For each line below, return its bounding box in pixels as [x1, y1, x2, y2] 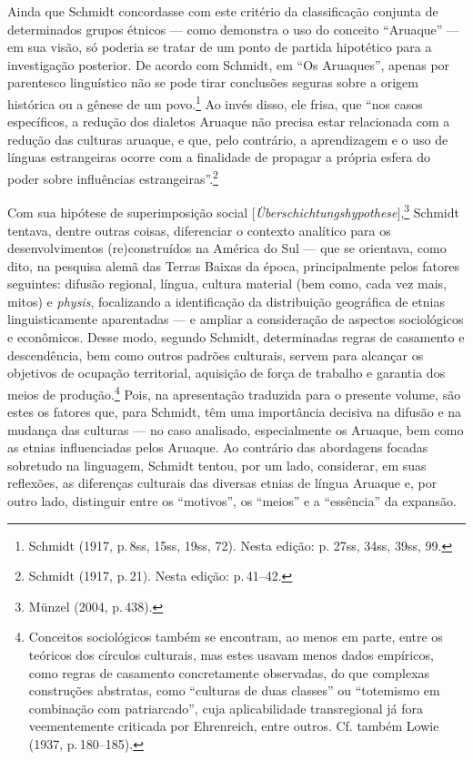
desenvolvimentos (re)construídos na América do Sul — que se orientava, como [7, 238, 447, 258]
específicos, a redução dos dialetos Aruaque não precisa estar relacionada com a [7, 112, 450, 131]
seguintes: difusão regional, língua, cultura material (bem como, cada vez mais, [7, 274, 448, 293]
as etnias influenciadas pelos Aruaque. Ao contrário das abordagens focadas [7, 438, 428, 457]
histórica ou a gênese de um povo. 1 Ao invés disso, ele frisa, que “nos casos [7, 91, 423, 113]
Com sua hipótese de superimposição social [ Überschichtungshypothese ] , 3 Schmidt [7, 200, 459, 221]
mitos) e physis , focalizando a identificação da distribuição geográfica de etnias [7, 291, 445, 310]
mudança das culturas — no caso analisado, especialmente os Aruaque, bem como [7, 420, 464, 439]
